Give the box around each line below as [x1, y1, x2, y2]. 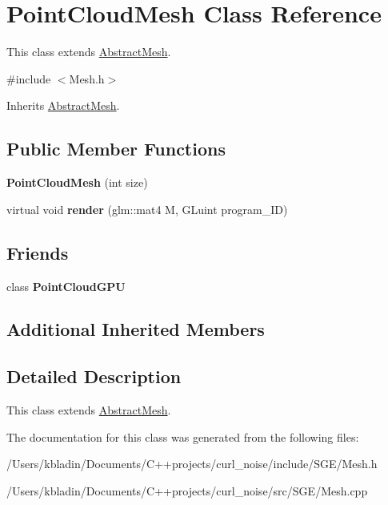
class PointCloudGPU [6, 277, 126, 294]
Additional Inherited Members [6, 317, 265, 341]
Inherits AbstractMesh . [6, 97, 120, 114]
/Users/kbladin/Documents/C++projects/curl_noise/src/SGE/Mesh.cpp [6, 482, 368, 499]
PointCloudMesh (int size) [6, 174, 148, 191]
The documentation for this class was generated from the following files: [6, 428, 359, 445]
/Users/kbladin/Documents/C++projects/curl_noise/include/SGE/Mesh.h [6, 455, 378, 472]
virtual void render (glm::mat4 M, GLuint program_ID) [6, 200, 288, 217]
